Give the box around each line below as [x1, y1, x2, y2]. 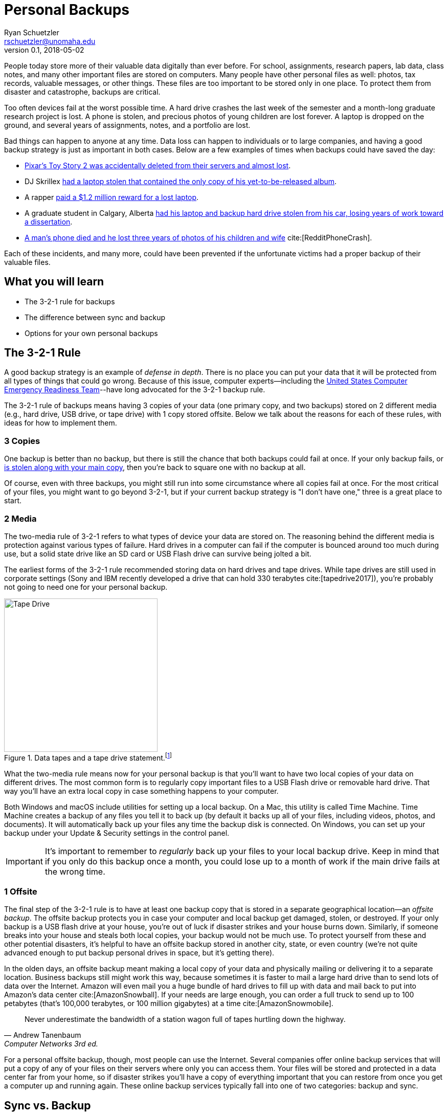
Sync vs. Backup [4, 1099, 91, 1112]
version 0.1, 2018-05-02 [4, 45, 84, 54]
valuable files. [4, 257, 51, 266]
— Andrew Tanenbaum [4, 1031, 81, 1040]
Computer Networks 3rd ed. [4, 1039, 98, 1049]
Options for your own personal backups [25, 328, 158, 338]
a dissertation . [25, 217, 73, 226]
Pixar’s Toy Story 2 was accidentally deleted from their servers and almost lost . [25, 161, 291, 170]
